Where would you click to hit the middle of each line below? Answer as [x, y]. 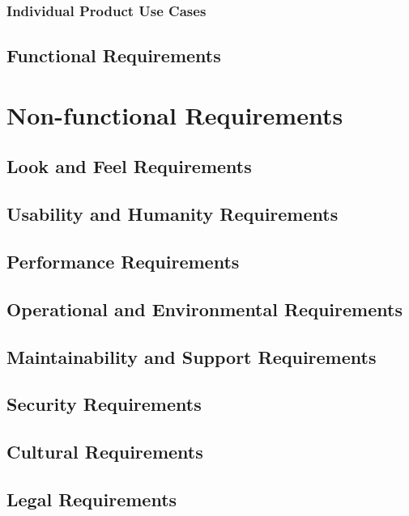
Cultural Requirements [105, 452]
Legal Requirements [92, 499]
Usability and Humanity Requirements [173, 214]
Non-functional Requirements [175, 114]
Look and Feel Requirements [129, 166]
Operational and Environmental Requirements [204, 309]
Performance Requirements [123, 261]
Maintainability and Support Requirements [192, 356]
